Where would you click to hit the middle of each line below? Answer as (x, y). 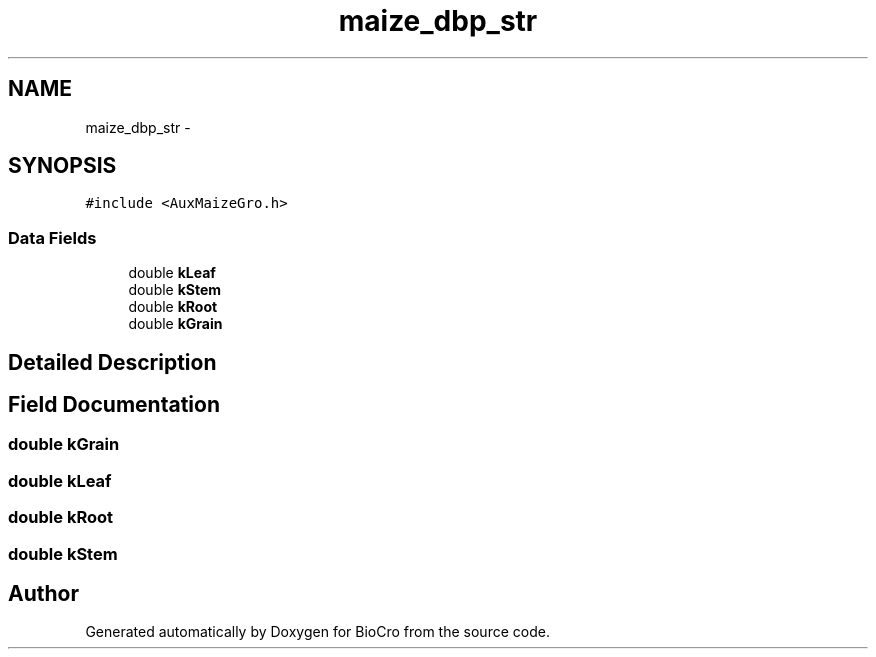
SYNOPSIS (62, 166)
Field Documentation (114, 405)
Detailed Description (112, 362)
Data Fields (52, 237)
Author (43, 593)
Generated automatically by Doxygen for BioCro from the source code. (317, 632)
